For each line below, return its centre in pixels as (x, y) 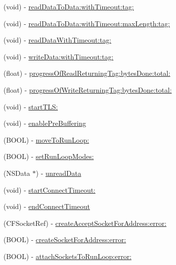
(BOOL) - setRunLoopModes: (49, 156)
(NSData (17, 173)
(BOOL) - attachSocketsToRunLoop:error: (67, 256)
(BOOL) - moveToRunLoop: (46, 139)
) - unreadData (59, 173)
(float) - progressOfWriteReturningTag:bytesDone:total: (88, 89)
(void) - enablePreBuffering (45, 123)
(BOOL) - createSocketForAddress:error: (65, 239)
